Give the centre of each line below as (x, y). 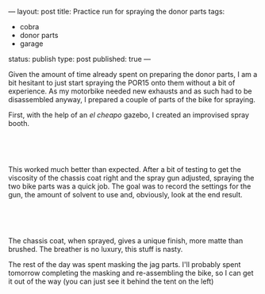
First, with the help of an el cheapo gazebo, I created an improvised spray (129, 115)
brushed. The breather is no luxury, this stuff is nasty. (96, 249)
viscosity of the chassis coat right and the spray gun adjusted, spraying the (131, 178)
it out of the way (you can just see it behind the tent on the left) (111, 281)
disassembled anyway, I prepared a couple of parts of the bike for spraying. (132, 99)
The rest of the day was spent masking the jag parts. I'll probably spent (125, 264)
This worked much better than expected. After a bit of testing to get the (125, 169)
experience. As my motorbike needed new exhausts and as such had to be (130, 91)
